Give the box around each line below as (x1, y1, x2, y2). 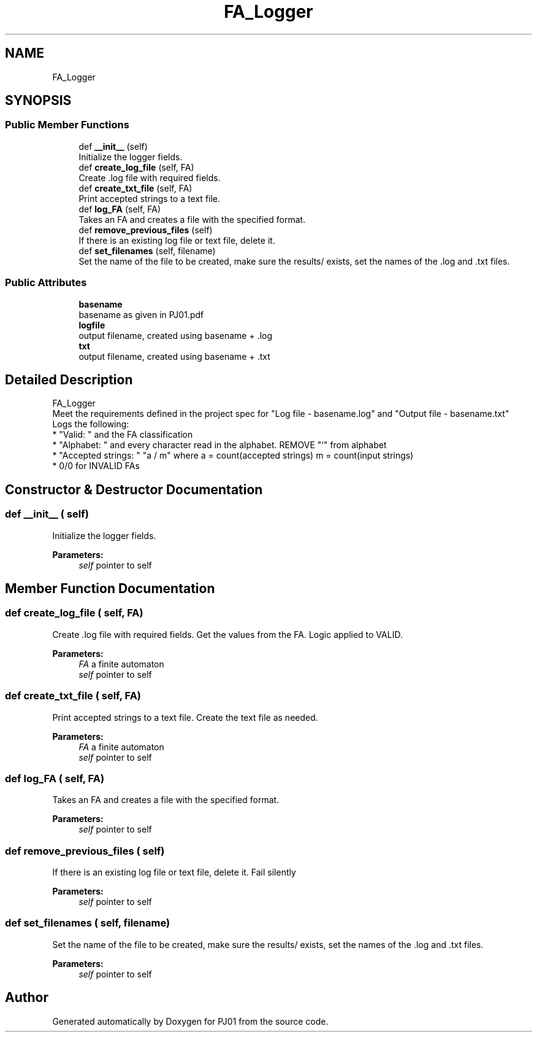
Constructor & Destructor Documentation (5, 481, 263, 497)
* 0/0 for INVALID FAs (52, 460, 140, 472)
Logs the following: (52, 419, 129, 430)
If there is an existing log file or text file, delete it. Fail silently (52, 867, 296, 878)
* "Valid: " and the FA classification (52, 429, 193, 440)
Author (5, 990, 48, 1006)
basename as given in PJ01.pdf (78, 309, 204, 320)
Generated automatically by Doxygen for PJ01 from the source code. (52, 1016, 329, 1027)
